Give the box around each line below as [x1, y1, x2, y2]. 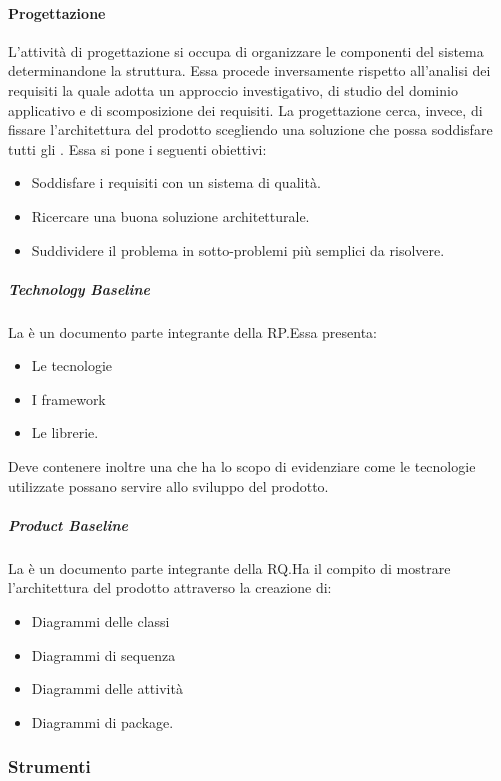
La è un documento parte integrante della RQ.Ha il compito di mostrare [8, 557, 451, 578]
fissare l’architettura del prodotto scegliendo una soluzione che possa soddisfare [8, 119, 493, 140]
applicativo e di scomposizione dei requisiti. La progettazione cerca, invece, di [8, 99, 483, 120]
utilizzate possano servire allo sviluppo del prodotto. [8, 475, 329, 496]
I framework [31, 388, 106, 409]
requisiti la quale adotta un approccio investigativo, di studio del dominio [8, 79, 458, 100]
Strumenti [8, 754, 91, 779]
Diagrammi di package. [31, 711, 174, 732]
